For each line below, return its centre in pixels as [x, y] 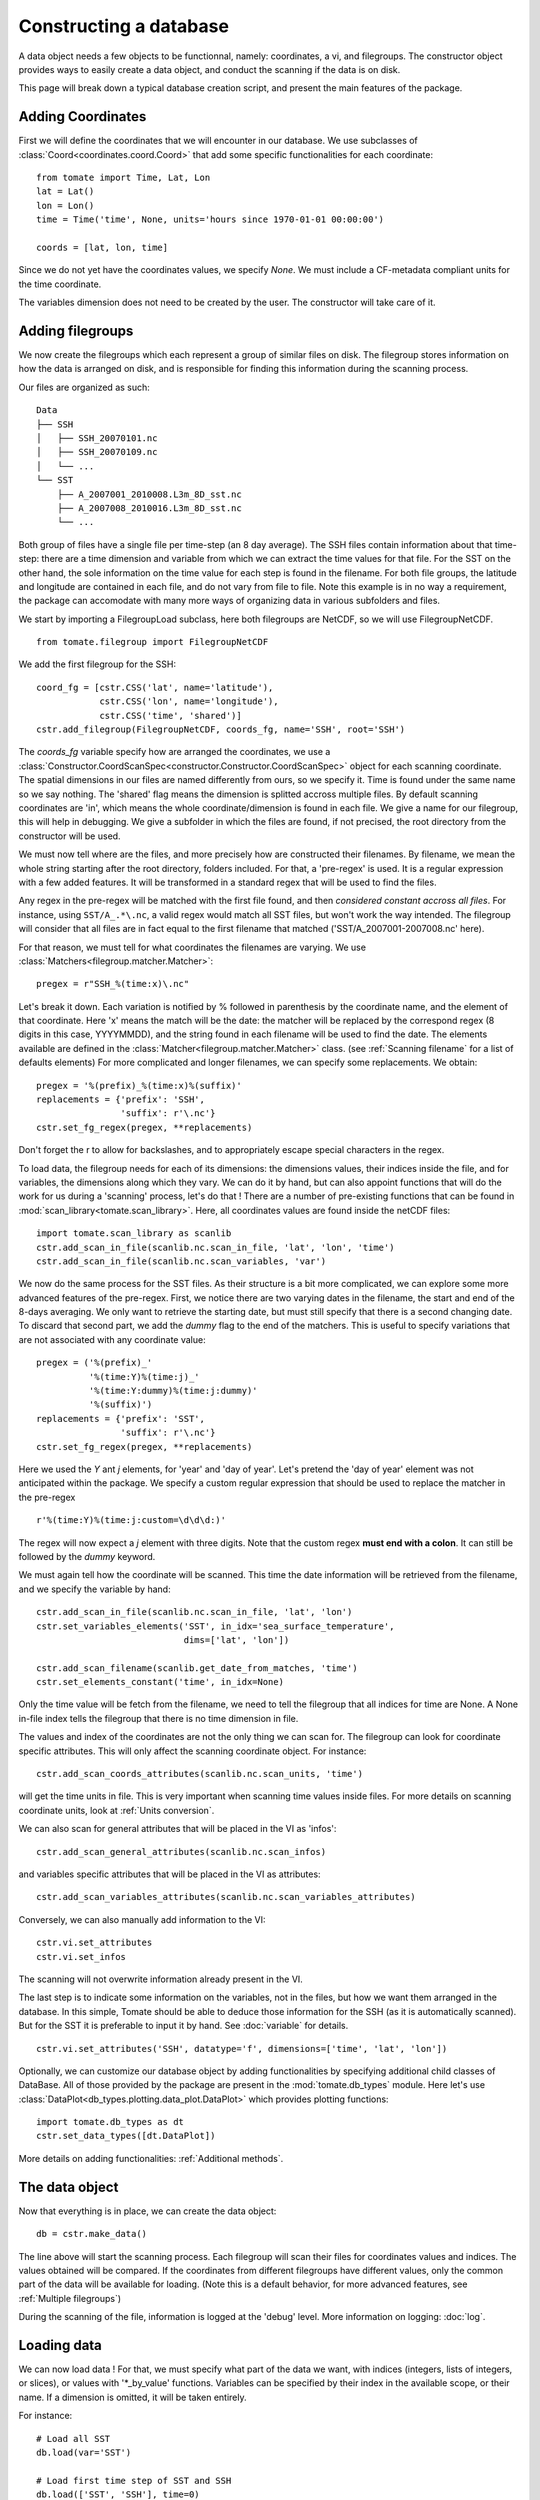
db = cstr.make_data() [92, 2234]
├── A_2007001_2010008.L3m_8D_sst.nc [149, 494]
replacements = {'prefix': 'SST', [120, 1418]
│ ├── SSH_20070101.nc [97, 438]
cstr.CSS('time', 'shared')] [170, 715]
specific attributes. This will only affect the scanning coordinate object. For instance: [192, 1751]
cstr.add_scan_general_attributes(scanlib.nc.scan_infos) [181, 1851]
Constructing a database [124, 26]
